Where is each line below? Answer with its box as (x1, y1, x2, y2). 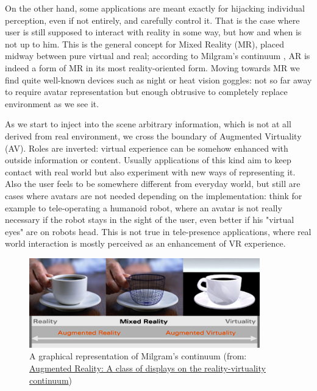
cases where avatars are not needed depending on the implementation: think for (5, 189, 302, 202)
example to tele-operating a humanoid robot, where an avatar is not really (5, 201, 282, 214)
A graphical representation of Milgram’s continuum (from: (29, 350, 247, 362)
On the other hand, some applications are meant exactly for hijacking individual (5, 2, 305, 14)
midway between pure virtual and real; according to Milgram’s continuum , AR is (5, 49, 310, 62)
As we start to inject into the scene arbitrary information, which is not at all (5, 118, 291, 130)
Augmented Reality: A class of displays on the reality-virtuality (29, 361, 266, 374)
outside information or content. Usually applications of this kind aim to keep (5, 153, 291, 166)
